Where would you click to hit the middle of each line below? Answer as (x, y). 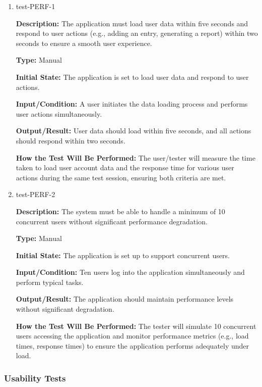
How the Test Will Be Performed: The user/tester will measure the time (136, 157)
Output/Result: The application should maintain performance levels (125, 299)
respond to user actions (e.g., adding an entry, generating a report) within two (137, 33)
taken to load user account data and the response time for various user (125, 167)
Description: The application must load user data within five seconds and (132, 23)
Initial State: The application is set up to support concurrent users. (123, 255)
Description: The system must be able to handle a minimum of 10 (120, 211)
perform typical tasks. (50, 282)
